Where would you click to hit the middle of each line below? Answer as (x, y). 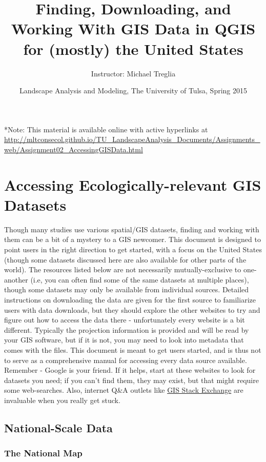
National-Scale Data (58, 427)
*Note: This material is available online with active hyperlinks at (106, 129)
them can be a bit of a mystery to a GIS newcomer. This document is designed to (132, 239)
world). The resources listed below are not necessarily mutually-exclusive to (123, 269)
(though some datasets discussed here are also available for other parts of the (125, 259)
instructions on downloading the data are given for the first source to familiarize (130, 299)
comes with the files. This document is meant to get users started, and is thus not (133, 349)
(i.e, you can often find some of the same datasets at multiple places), (140, 279)
